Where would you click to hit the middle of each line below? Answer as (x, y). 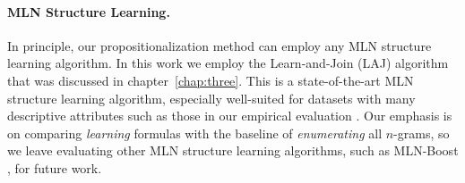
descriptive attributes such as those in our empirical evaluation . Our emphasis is (230, 116)
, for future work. (55, 167)
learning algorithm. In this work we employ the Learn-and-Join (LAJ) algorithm (228, 63)
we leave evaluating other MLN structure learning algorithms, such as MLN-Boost (233, 150)
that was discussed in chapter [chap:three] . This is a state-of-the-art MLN (211, 80)
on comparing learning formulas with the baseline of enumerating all (195, 133)
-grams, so (422, 133)
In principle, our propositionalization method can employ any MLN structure (220, 45)
